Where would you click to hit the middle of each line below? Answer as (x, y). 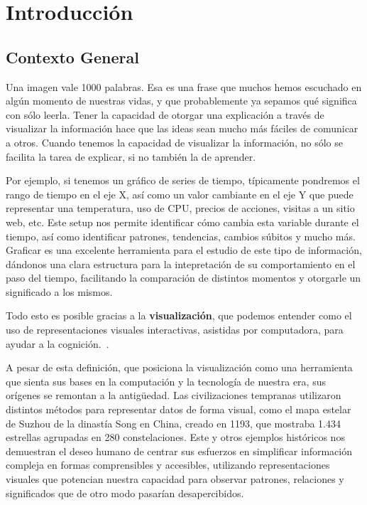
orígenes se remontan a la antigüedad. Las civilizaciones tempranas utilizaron (174, 395)
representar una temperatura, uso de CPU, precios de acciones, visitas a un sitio (180, 208)
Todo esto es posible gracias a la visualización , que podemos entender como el (179, 315)
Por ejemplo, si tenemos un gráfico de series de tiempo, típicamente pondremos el (183, 180)
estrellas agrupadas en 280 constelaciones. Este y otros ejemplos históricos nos (175, 437)
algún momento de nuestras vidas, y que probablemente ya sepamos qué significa (181, 101)
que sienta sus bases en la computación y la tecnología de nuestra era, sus (166, 381)
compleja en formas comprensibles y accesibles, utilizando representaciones (168, 465)
